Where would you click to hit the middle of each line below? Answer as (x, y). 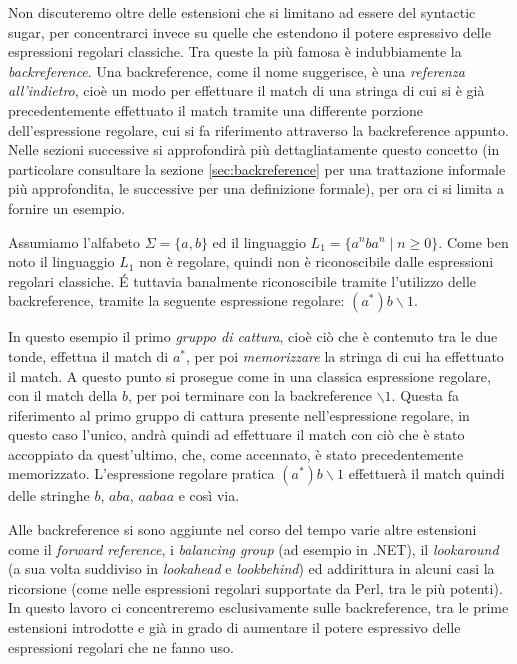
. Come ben (473, 241)
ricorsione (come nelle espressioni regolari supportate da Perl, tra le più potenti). (255, 587)
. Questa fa (425, 395)
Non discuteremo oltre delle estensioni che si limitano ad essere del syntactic (242, 12)
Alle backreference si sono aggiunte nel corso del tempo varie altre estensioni (242, 529)
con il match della (63, 395)
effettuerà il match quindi (426, 473)
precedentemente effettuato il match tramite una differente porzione (216, 109)
